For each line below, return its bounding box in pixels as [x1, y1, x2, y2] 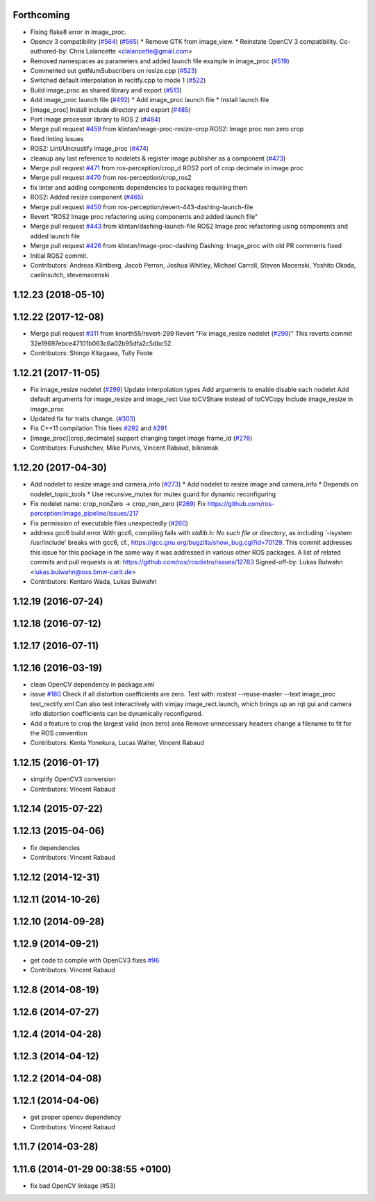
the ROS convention [30, 728, 87, 737]
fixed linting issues [30, 134, 84, 142]
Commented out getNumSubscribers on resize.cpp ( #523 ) [30, 67, 197, 75]
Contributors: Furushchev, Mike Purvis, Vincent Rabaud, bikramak [30, 443, 219, 452]
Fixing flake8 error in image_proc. [30, 28, 127, 36]
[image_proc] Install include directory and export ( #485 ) [30, 105, 191, 114]
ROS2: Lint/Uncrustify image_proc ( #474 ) [30, 145, 149, 153]
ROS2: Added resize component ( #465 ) [30, 193, 144, 202]
